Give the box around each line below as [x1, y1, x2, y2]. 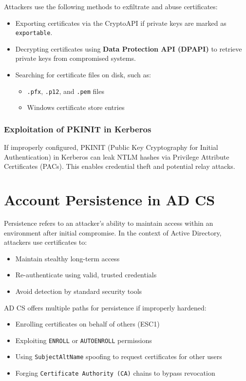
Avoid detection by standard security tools [15, 286, 142, 296]
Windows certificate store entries [27, 102, 125, 112]
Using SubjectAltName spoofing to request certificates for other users [15, 351, 222, 362]
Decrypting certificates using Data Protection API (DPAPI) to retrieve [15, 43, 242, 54]
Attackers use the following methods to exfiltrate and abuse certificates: [4, 1, 218, 11]
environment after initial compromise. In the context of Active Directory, [4, 227, 222, 237]
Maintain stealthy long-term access [15, 253, 120, 263]
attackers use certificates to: [4, 237, 87, 247]
